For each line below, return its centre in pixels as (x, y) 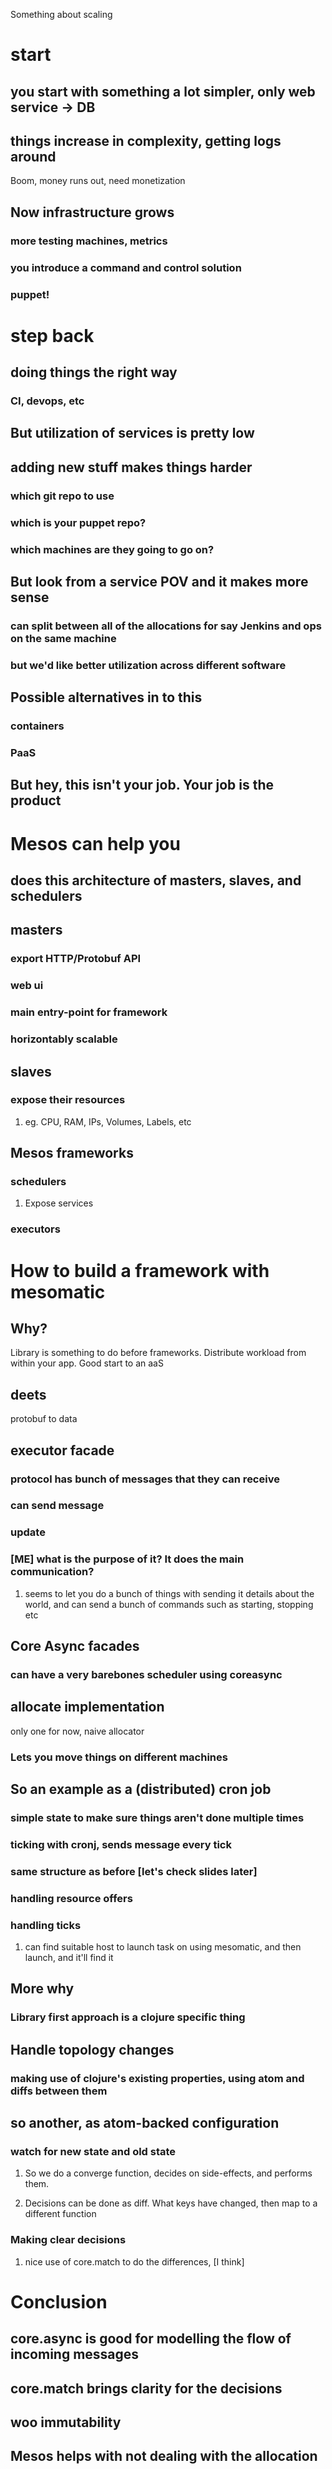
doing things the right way (94, 372)
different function (60, 2214)
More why (42, 1989)
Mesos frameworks (72, 1153)
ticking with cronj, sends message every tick (121, 1844)
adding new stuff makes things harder (131, 467)
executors (35, 1229)
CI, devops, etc (47, 401)
